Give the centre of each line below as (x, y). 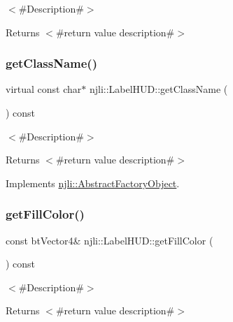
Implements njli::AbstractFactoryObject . (93, 183)
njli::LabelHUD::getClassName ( (158, 89)
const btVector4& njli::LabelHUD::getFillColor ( (110, 240)
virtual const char (44, 89)
